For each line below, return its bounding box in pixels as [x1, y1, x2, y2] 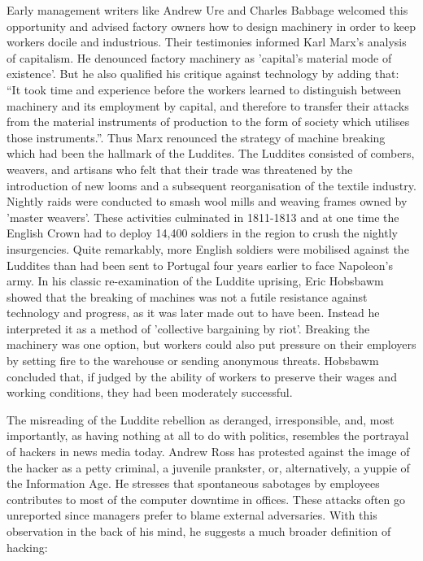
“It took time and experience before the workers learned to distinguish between [7, 80, 401, 98]
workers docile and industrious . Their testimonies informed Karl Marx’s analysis [7, 33, 407, 50]
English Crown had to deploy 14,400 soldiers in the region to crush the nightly [7, 224, 398, 241]
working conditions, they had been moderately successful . [7, 384, 293, 401]
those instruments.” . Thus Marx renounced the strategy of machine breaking [7, 128, 386, 146]
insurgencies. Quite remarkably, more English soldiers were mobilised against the [7, 240, 409, 257]
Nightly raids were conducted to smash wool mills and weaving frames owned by [7, 193, 408, 210]
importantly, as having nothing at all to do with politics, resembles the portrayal [7, 427, 409, 444]
